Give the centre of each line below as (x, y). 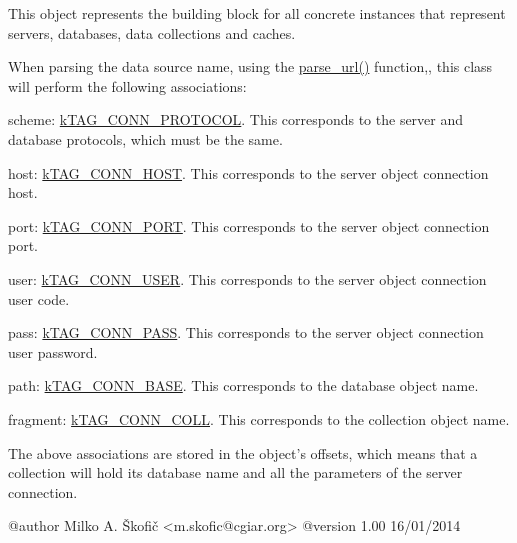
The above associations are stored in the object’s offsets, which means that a (243, 452)
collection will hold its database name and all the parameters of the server (235, 472)
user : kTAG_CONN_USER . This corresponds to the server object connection (247, 278)
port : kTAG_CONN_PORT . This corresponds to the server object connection (249, 225)
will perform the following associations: (127, 85)
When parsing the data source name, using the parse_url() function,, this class (250, 66)
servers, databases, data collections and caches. (152, 32)
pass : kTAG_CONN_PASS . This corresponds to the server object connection (246, 332)
